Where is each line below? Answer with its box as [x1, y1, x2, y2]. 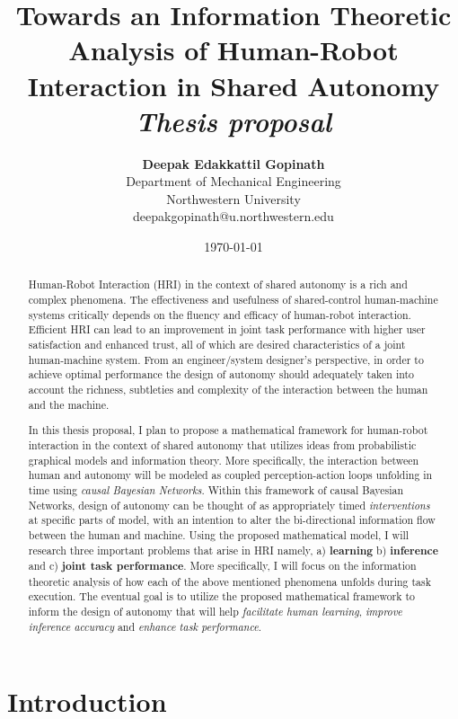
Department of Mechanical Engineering [126, 172, 341, 191]
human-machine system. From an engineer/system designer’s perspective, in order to [28, 351, 424, 367]
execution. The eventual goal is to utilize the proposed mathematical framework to [28, 589, 416, 604]
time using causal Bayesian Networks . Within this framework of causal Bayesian [28, 482, 404, 497]
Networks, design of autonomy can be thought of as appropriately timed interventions [28, 497, 430, 512]
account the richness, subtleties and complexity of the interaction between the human [28, 382, 428, 397]
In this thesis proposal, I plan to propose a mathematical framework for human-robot [28, 422, 428, 438]
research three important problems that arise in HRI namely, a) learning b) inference [28, 542, 438, 558]
